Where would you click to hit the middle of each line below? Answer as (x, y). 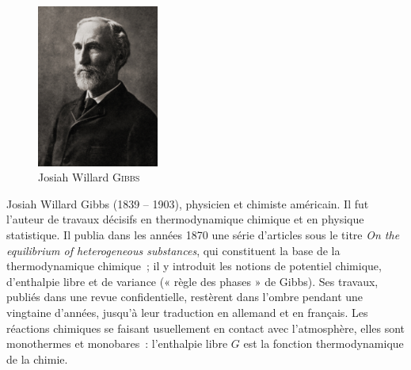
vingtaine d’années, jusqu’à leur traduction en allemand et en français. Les (187, 312)
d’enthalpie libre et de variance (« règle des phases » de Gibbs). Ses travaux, (192, 281)
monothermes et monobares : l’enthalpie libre (117, 343)
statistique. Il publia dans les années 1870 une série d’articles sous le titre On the (203, 234)
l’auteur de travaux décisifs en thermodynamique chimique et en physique (185, 219)
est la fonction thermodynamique (323, 343)
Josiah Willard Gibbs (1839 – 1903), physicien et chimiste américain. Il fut (188, 203)
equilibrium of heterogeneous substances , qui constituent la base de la (173, 250)
